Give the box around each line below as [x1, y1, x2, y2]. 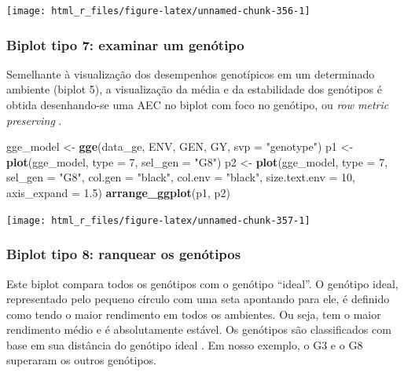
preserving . [6, 112, 62, 128]
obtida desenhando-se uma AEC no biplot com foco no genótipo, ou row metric [6, 97, 389, 113]
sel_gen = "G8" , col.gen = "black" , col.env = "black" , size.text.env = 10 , [6, 169, 355, 185]
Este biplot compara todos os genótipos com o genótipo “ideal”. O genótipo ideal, [6, 275, 398, 291]
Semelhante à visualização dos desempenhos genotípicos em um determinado [6, 65, 375, 82]
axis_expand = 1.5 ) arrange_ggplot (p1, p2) [6, 185, 230, 201]
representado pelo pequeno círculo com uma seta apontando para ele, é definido [6, 291, 390, 307]
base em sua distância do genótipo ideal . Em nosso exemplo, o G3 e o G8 [6, 336, 363, 353]
